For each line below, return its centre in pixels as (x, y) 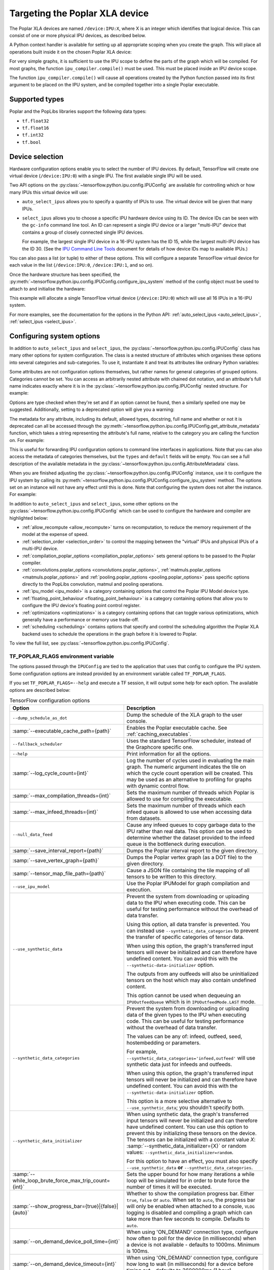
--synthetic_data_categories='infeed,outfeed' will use (191, 1058)
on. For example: (27, 440)
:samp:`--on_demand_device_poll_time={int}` (66, 1242)
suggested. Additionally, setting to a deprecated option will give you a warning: (92, 409)
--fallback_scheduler (38, 744)
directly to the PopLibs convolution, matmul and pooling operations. (93, 584)
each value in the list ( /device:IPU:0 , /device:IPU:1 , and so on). (81, 265)
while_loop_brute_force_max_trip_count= (61, 1181)
